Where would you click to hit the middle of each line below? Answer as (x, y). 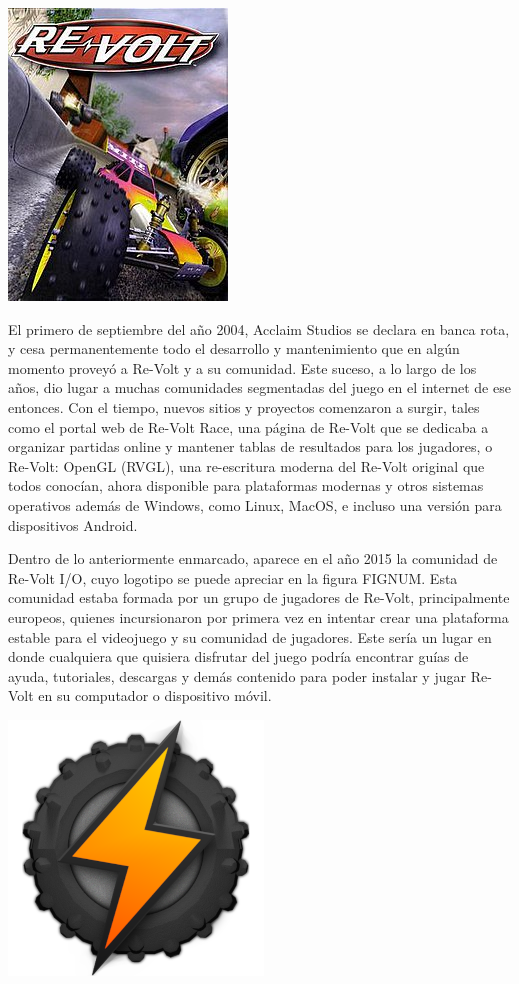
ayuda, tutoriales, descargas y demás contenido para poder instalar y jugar (237, 675)
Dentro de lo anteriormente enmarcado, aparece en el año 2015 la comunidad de (253, 558)
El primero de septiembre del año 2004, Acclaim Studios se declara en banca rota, (259, 328)
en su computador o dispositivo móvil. (155, 695)
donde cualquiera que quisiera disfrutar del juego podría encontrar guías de (238, 656)
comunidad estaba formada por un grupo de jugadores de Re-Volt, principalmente (259, 597)
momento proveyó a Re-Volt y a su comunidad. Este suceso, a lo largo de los (242, 367)
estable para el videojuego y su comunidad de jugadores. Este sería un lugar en (250, 636)
